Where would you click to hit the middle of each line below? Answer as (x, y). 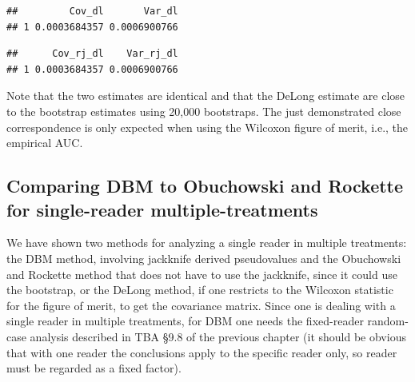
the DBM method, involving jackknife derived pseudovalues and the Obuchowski (204, 258)
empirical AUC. (45, 143)
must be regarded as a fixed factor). (94, 368)
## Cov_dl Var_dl (92, 11)
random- (388, 321)
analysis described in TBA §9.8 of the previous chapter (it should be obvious (218, 336)
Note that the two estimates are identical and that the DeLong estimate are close (206, 95)
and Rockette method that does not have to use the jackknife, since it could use (202, 274)
